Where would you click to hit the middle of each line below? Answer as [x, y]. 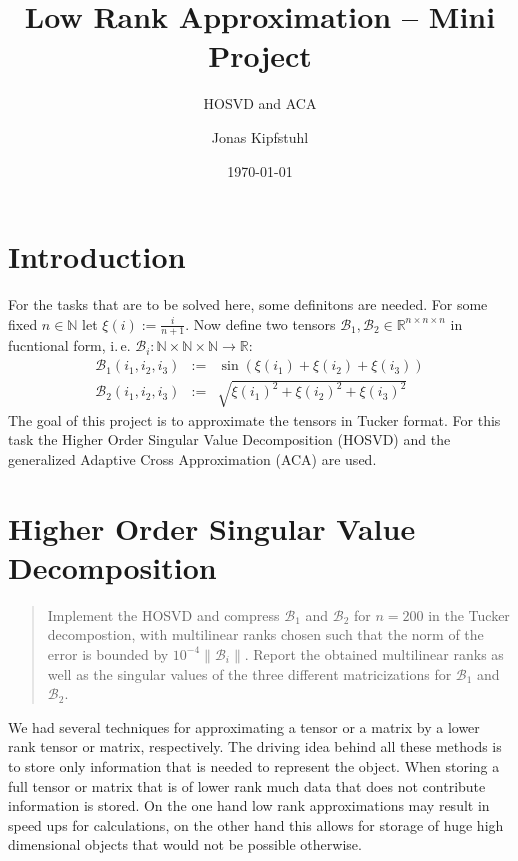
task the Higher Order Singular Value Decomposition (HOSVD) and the [229, 439]
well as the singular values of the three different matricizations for [249, 673]
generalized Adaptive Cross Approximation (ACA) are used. [192, 458]
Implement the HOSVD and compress [163, 614]
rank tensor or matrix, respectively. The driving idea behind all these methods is [255, 746]
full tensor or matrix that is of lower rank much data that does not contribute [247, 785]
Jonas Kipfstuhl [260, 136]
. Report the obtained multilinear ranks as [374, 653]
